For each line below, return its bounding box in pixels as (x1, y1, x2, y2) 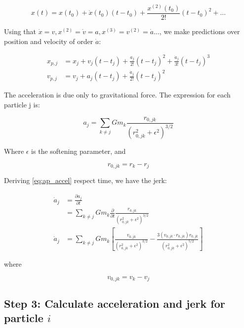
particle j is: (4, 99, 40, 109)
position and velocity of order (4, 36, 93, 46)
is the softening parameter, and (31, 146, 126, 156)
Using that (4, 26, 37, 37)
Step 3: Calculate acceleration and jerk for (4, 295, 225, 311)
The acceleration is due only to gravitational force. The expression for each (4, 90, 231, 100)
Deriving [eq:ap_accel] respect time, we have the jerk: (4, 175, 167, 186)
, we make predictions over (159, 26, 240, 37)
